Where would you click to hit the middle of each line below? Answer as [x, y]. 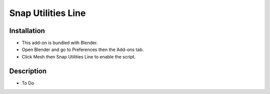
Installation [27, 31]
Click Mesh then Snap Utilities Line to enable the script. [79, 56]
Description [28, 71]
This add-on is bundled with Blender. [60, 43]
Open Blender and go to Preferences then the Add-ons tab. [83, 49]
